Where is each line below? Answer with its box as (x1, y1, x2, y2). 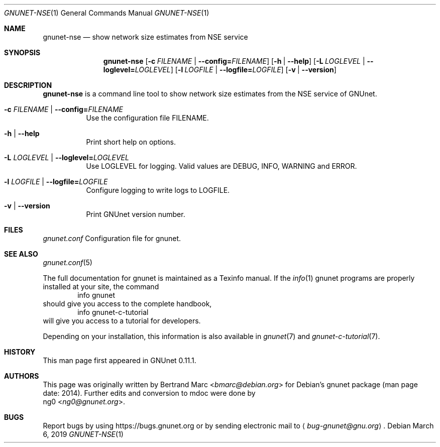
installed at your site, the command (43, 282, 159, 291)
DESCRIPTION (4, 81, 52, 89)
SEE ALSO (4, 250, 38, 258)
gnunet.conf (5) (43, 258, 92, 267)
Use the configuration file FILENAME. (86, 114, 209, 122)
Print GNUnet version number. (86, 210, 185, 218)
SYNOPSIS (4, 48, 41, 57)
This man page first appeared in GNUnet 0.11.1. (43, 356, 196, 365)
